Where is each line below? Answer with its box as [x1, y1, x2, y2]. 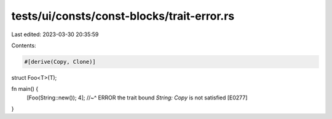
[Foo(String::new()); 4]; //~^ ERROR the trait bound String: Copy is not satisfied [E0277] [26, 94, 248, 101]
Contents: [11, 42, 36, 49]
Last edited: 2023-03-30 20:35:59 [11, 31, 99, 38]
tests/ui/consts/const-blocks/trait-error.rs [11, 9, 235, 23]
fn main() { [11, 85, 39, 93]
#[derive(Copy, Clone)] [24, 58, 97, 65]
